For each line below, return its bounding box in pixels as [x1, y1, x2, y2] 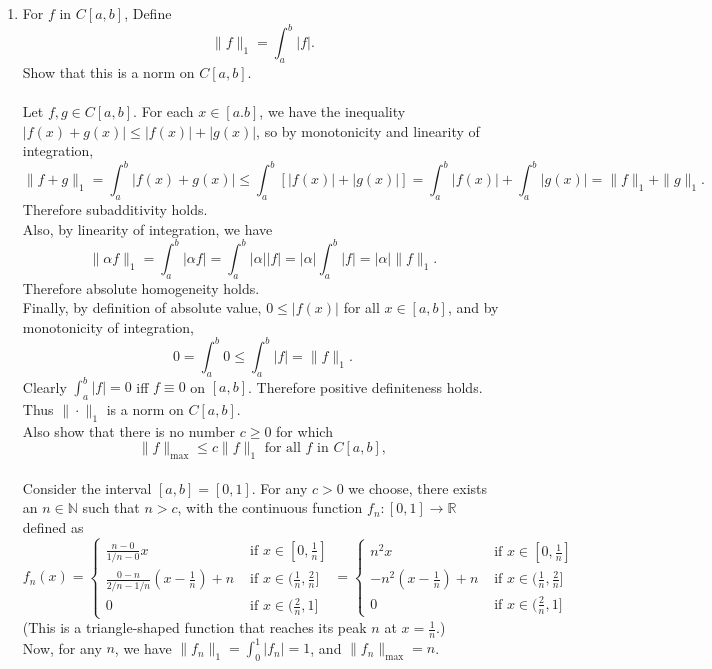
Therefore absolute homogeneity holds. [22, 277, 260, 298]
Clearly [22, 376, 67, 397]
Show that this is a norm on [22, 61, 195, 82]
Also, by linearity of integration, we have [22, 218, 273, 239]
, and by [447, 297, 499, 318]
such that [82, 497, 140, 518]
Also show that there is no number [22, 420, 236, 441]
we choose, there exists [348, 477, 488, 498]
